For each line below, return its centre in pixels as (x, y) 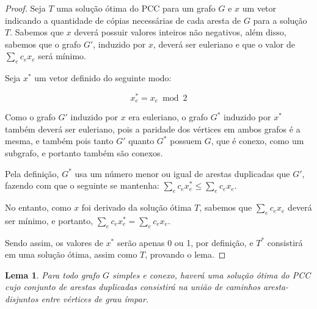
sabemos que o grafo (43, 44)
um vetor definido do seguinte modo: (103, 78)
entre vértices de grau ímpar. (95, 299)
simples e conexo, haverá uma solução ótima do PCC (211, 274)
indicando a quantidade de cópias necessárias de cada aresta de (123, 20)
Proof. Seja (25, 8)
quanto (141, 141)
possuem (186, 141)
